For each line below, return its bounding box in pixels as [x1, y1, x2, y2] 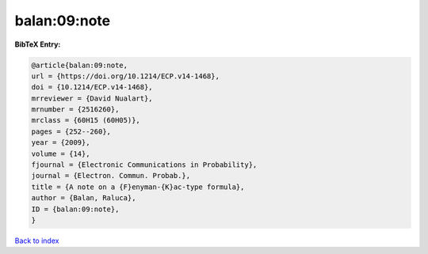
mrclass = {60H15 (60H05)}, [31, 116, 140, 125]
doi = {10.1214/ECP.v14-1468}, [31, 83, 154, 92]
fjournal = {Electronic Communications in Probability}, [31, 161, 258, 169]
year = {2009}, [31, 138, 90, 147]
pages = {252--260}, [31, 127, 111, 136]
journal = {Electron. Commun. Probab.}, [31, 171, 190, 180]
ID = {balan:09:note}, [31, 204, 120, 214]
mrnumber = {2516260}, [31, 105, 120, 114]
